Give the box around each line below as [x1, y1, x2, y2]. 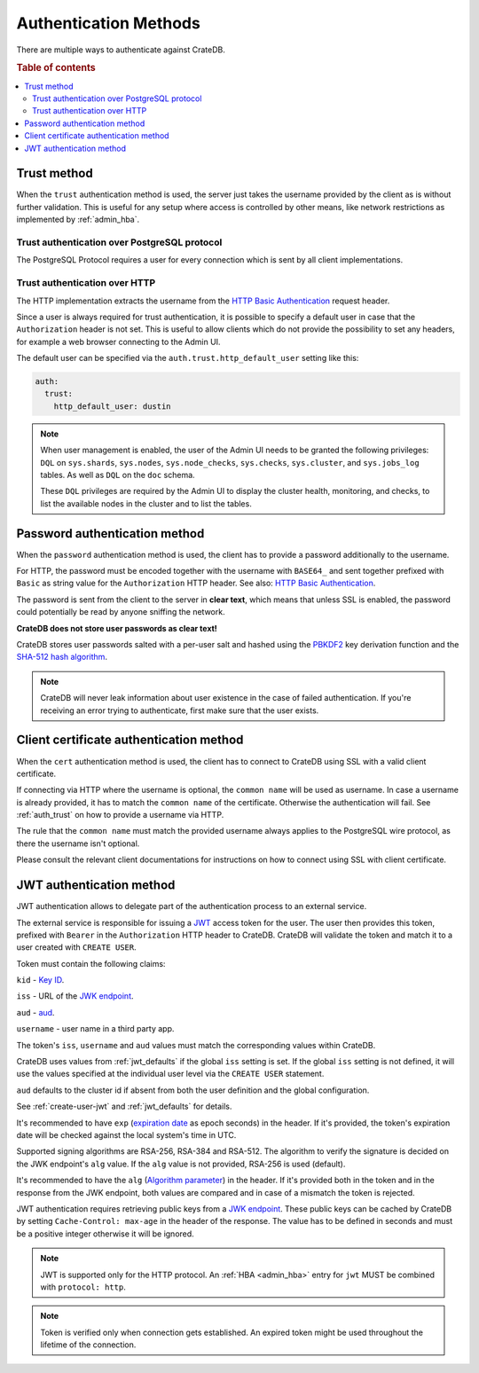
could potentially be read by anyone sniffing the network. [16, 607, 225, 617]
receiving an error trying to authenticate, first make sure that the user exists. [40, 705, 319, 716]
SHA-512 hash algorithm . [16, 652, 108, 663]
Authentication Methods [16, 13, 201, 33]
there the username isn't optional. [16, 838, 140, 849]
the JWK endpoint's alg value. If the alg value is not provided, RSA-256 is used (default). [16, 1158, 346, 1169]
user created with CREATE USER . [16, 942, 137, 953]
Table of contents [16, 62, 97, 75]
